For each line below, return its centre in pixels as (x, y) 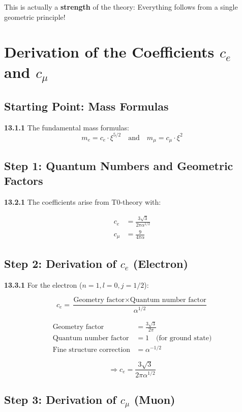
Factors (24, 180)
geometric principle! (35, 17)
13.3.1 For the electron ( (43, 284)
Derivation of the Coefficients (109, 52)
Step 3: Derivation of (60, 399)
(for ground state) (184, 338)
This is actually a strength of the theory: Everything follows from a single (121, 7)
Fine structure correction (92, 350)
